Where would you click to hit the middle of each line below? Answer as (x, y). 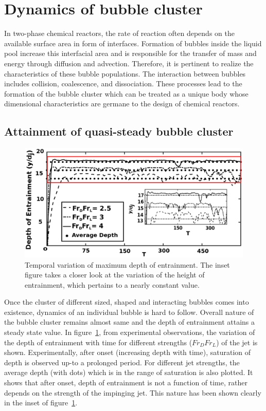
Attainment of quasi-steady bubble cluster (119, 131)
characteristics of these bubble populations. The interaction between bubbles (125, 73)
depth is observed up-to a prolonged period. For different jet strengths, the (122, 362)
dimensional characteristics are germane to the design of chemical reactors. (122, 104)
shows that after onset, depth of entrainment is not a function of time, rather (126, 382)
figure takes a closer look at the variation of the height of (115, 275)
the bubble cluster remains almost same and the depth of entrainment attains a (129, 322)
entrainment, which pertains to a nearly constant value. (112, 284)
